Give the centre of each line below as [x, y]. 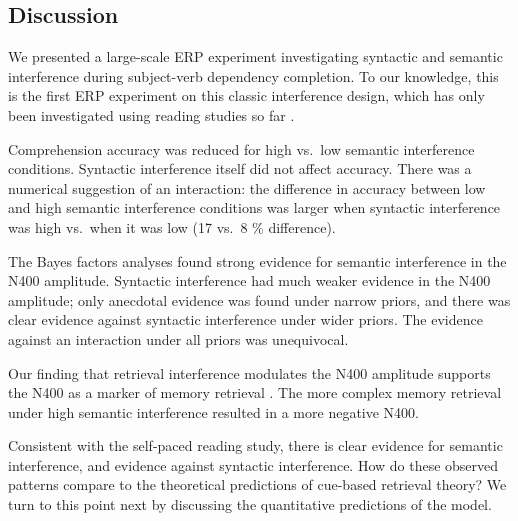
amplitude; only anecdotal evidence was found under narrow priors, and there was [259, 299]
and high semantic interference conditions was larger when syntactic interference [254, 207]
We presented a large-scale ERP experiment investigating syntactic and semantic [255, 56]
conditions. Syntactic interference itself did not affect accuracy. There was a [240, 168]
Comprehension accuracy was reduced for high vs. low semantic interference [241, 148]
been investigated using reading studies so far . [151, 114]
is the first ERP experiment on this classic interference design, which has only [246, 95]
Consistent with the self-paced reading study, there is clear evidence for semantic [255, 445]
